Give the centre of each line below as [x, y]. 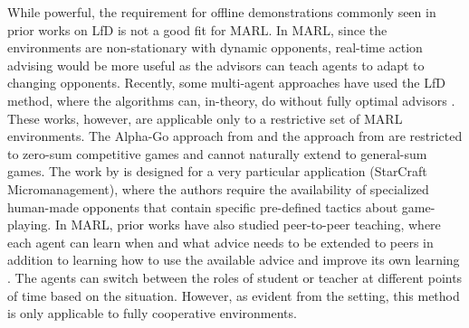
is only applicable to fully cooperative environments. [152, 313]
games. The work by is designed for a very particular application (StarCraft [217, 171]
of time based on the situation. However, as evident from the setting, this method [234, 295]
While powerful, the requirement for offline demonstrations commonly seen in [222, 12]
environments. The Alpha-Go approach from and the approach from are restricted [235, 136]
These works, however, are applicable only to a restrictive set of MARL [205, 118]
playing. [29, 225]
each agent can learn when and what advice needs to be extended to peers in [220, 242]
